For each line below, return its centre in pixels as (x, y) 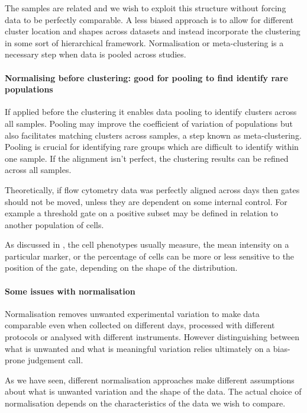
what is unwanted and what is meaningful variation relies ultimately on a (138, 348)
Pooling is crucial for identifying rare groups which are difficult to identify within (152, 147)
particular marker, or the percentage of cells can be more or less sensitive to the (150, 256)
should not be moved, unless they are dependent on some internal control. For (146, 201)
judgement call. (55, 360)
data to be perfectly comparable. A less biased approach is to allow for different (149, 19)
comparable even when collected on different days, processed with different (140, 325)
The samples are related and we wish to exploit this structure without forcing (146, 8)
